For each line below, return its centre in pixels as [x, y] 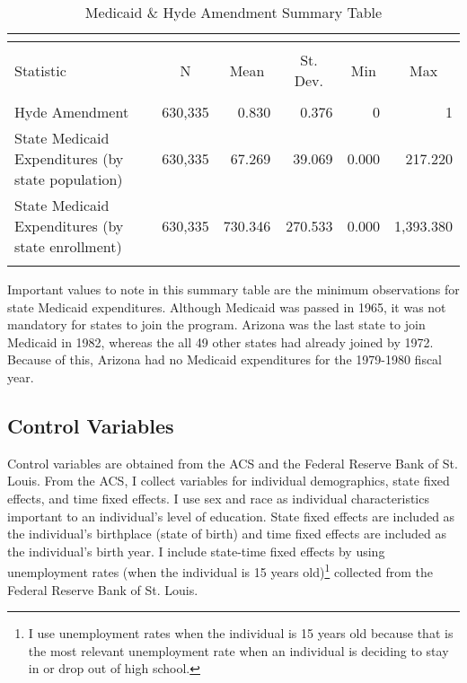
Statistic [40, 70]
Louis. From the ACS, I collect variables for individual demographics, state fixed [229, 481]
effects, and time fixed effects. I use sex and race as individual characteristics [218, 498]
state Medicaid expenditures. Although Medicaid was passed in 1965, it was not [227, 306]
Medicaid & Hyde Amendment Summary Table [233, 12]
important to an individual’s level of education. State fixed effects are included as [231, 516]
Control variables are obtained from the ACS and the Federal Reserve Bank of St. [233, 463]
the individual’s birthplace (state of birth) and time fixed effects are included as [227, 534]
